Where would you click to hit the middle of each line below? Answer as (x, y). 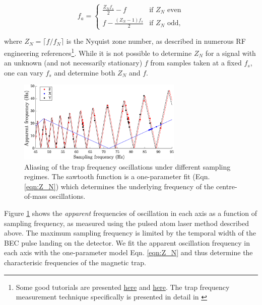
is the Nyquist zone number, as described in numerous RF (156, 41)
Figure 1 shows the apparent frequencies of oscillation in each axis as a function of (130, 213)
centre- (226, 186)
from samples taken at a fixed (196, 63)
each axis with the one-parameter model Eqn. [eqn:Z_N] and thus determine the (128, 252)
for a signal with (231, 53)
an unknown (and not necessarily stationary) (73, 63)
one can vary (24, 72)
